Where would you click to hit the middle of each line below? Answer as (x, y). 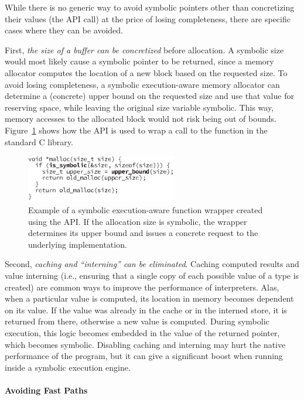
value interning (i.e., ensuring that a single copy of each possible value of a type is (152, 276)
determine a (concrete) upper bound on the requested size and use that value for (149, 96)
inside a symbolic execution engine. (68, 367)
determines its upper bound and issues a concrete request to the (143, 233)
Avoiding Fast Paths (46, 390)
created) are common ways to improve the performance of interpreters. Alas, (142, 287)
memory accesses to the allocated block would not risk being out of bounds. (141, 119)
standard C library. (39, 141)
